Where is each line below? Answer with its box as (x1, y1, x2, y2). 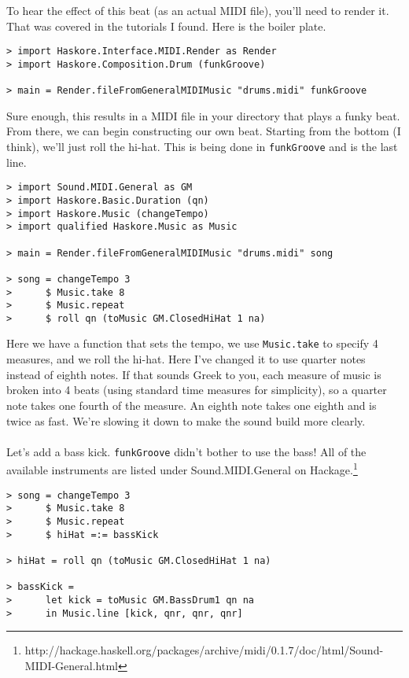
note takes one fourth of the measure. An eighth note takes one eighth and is (6, 396, 377, 413)
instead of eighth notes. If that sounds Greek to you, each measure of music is (6, 366, 381, 382)
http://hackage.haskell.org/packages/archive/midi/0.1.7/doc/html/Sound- (24, 642, 384, 658)
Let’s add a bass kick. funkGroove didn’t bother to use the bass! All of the (6, 443, 367, 459)
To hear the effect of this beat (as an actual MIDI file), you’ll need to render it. (6, 2, 389, 18)
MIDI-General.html (24, 657, 118, 673)
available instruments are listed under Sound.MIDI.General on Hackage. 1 (6, 459, 358, 477)
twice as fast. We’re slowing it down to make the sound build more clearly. (6, 412, 366, 429)
